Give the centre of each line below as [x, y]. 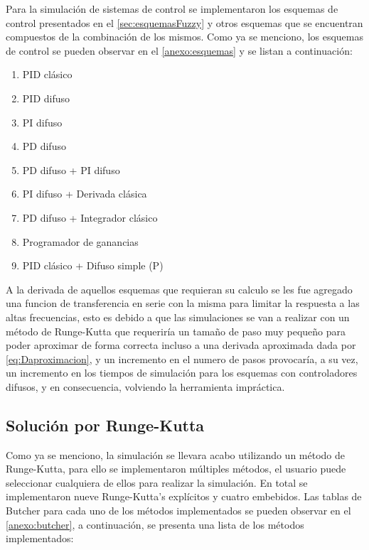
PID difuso [46, 98]
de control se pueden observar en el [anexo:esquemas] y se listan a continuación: [179, 50]
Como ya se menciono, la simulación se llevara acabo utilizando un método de [176, 454]
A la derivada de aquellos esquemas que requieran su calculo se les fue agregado [179, 289]
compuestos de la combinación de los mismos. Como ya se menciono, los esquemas [185, 37]
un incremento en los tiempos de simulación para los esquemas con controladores [182, 373]
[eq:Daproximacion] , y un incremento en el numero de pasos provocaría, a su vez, [182, 358]
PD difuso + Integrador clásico [90, 217]
